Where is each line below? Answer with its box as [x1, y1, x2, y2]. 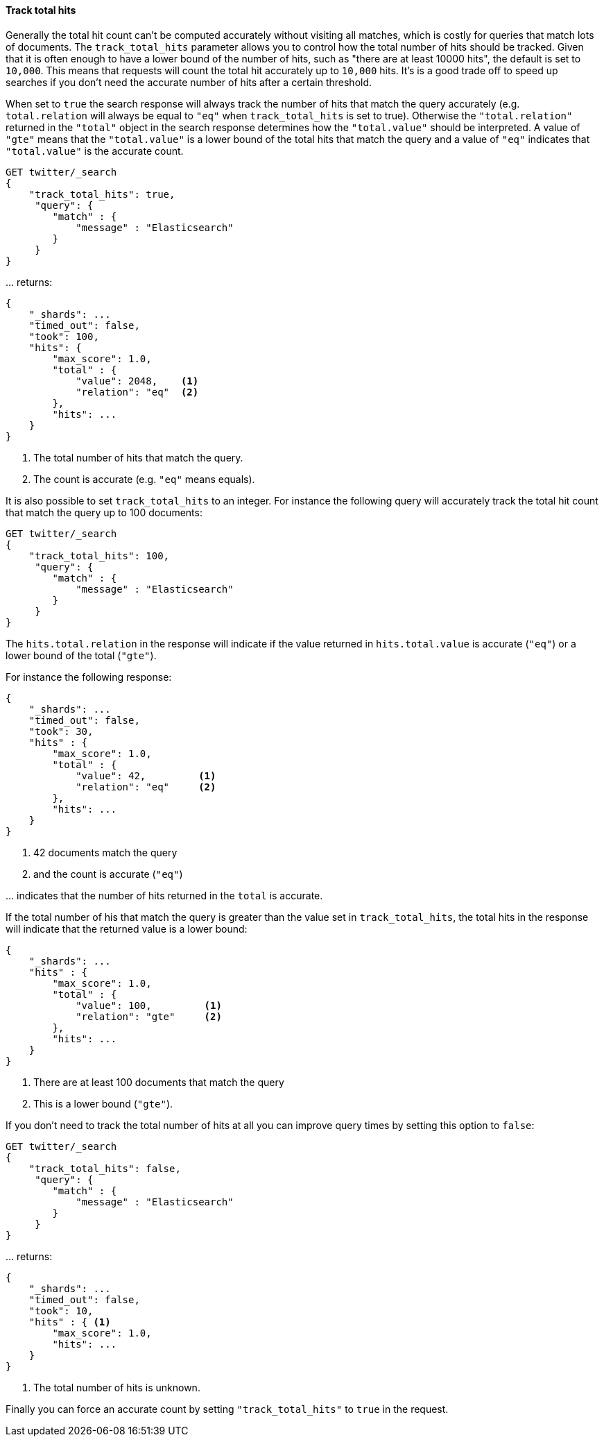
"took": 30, [28, 725, 94, 737]
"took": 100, [28, 330, 99, 342]
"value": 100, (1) [76, 999, 222, 1011]
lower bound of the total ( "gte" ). [6, 649, 157, 661]
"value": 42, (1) [76, 770, 216, 781]
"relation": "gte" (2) [76, 1010, 222, 1022]
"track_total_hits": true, [28, 188, 175, 200]
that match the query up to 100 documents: [6, 506, 202, 518]
